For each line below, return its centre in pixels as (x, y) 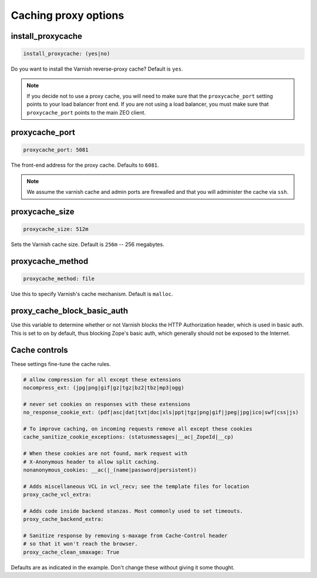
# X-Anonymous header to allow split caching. (91, 462)
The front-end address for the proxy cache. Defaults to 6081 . (85, 165)
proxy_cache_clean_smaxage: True (71, 552)
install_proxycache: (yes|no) (67, 54)
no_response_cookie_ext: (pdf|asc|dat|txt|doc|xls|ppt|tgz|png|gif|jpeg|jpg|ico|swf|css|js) (161, 412)
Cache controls (40, 350)
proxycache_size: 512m (56, 229)
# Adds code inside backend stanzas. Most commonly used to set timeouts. (133, 511)
